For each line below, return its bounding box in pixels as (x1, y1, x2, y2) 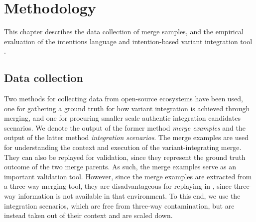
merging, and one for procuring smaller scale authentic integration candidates (4, 113, 241, 123)
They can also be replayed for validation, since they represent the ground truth (4, 151, 246, 162)
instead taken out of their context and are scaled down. (4, 210, 173, 221)
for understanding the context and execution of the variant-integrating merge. (4, 142, 242, 152)
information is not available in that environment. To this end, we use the (18, 191, 241, 201)
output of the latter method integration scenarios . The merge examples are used (4, 132, 249, 143)
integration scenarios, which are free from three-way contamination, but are (4, 200, 235, 211)
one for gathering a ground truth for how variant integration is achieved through (4, 103, 250, 113)
